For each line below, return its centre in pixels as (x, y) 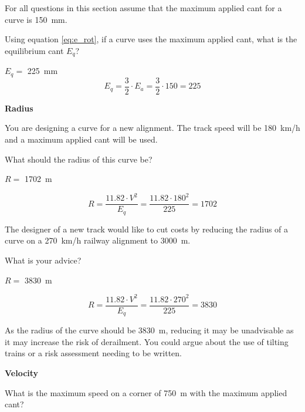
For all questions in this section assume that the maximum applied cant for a (143, 8)
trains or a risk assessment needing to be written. (93, 353)
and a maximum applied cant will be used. (81, 139)
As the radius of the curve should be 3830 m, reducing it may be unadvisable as (149, 330)
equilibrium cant (34, 50)
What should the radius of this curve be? (79, 159)
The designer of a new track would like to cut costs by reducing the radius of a (147, 229)
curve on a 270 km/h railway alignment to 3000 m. (98, 240)
